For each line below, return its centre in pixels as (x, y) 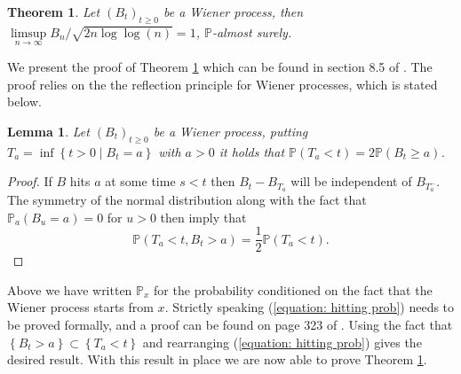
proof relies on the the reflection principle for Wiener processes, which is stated (223, 84)
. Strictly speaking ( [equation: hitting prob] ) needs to (310, 307)
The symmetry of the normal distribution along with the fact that (187, 200)
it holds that (252, 151)
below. (24, 101)
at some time (140, 181)
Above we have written (70, 289)
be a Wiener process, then (233, 12)
